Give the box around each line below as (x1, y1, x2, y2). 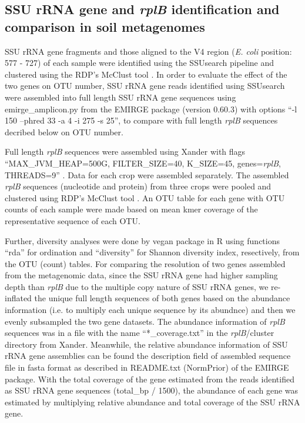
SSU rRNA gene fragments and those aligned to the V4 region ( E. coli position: (5, 45, 292, 57)
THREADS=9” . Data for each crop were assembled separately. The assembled (5, 168, 289, 181)
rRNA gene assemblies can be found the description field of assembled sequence (5, 349, 291, 362)
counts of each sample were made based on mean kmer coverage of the (5, 203, 258, 215)
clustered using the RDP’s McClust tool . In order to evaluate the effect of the (5, 68, 287, 80)
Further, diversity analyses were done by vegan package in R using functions (5, 234, 280, 247)
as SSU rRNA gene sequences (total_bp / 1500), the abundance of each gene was (5, 384, 299, 397)
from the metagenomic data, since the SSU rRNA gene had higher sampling (5, 269, 278, 281)
